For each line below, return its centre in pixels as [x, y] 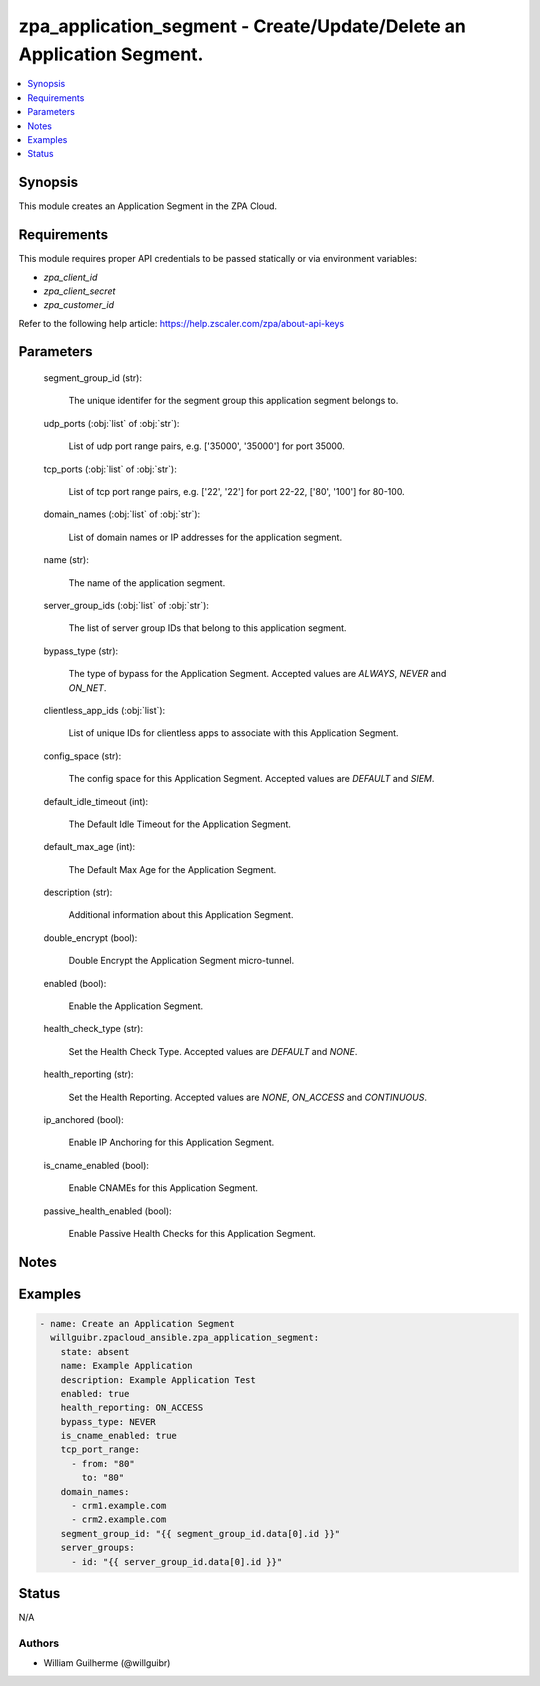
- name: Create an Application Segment [137, 1323]
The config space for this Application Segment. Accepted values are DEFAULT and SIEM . [251, 779]
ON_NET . [87, 687]
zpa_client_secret [79, 291]
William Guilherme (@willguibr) [107, 1663]
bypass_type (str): [81, 651]
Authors [39, 1643]
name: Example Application [127, 1366]
